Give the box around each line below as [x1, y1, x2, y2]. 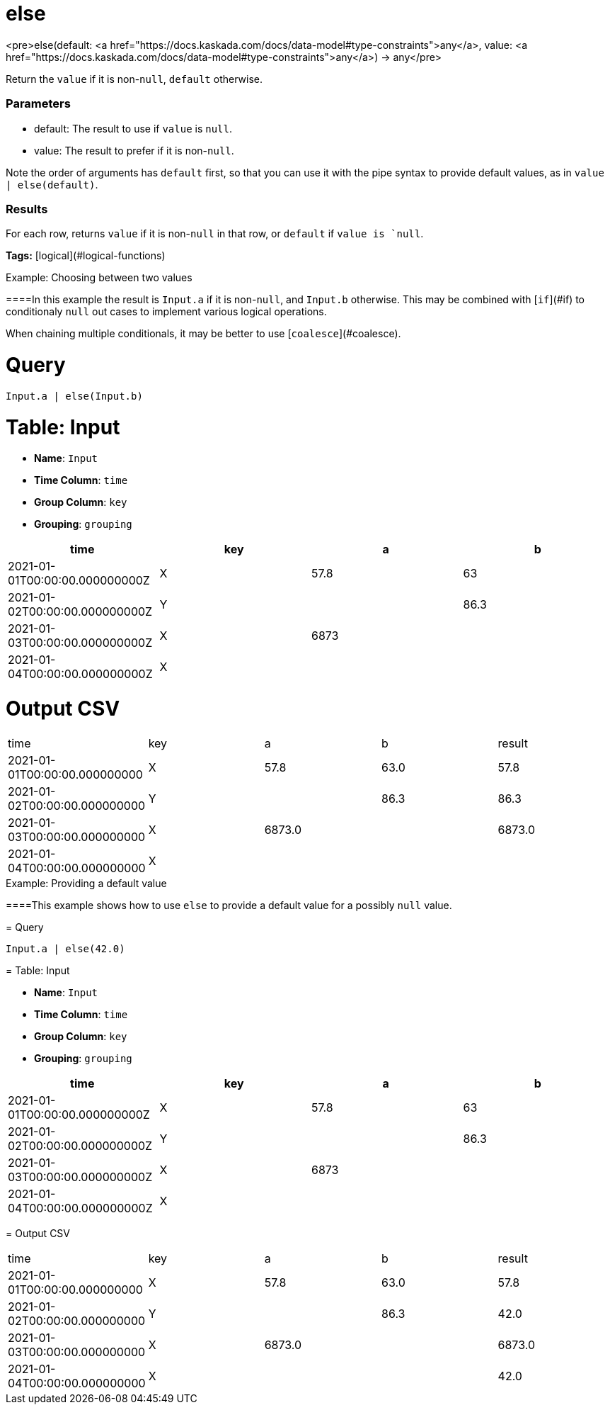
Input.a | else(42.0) [6, 942, 125, 954]
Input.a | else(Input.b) [6, 390, 143, 402]
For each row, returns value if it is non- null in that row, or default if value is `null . [6, 227, 424, 240]
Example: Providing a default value [6, 876, 167, 889]
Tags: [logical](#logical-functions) [6, 249, 166, 262]
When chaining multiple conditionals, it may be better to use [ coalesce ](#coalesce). [6, 327, 401, 340]
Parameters [6, 96, 71, 111]
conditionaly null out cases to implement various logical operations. [6, 305, 327, 318]
